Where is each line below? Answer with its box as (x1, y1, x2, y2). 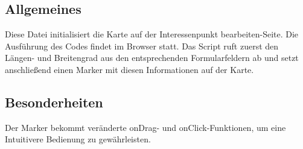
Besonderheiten (5, 92, 103, 111)
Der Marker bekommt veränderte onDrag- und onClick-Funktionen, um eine (5, 121, 286, 133)
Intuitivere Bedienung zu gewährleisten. (5, 133, 151, 145)
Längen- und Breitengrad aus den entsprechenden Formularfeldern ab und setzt (5, 51, 299, 64)
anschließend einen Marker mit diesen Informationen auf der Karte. (5, 63, 254, 75)
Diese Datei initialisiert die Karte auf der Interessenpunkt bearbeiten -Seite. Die (5, 28, 299, 40)
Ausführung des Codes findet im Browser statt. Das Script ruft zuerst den (5, 39, 279, 52)
